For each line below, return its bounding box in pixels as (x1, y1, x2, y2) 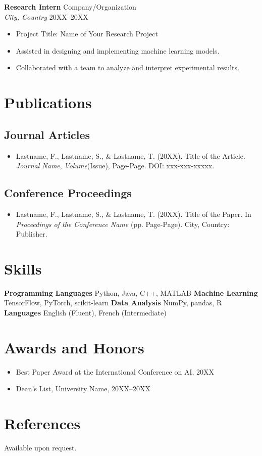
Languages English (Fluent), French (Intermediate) (4, 307, 167, 318)
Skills (4, 258, 42, 279)
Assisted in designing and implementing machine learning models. (16, 45, 220, 56)
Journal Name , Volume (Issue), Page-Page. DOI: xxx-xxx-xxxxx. (16, 160, 215, 171)
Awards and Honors (4, 337, 144, 357)
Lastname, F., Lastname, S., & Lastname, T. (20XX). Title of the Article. (16, 150, 245, 161)
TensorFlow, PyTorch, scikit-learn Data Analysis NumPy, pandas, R (4, 297, 222, 308)
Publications (4, 92, 92, 113)
